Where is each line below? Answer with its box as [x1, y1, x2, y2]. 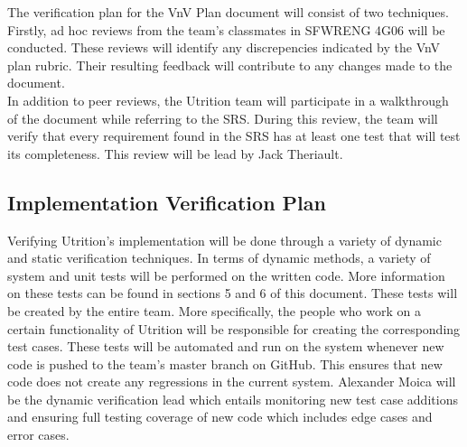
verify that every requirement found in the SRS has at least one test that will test [7, 126, 461, 145]
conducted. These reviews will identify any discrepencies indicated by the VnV [7, 38, 441, 57]
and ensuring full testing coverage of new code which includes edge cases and [7, 407, 433, 426]
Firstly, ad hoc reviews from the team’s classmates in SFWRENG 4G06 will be [7, 20, 445, 39]
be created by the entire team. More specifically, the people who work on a [7, 301, 421, 320]
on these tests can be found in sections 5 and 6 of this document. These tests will [7, 284, 458, 303]
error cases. [7, 425, 70, 444]
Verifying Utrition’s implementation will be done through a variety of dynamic [7, 230, 442, 249]
